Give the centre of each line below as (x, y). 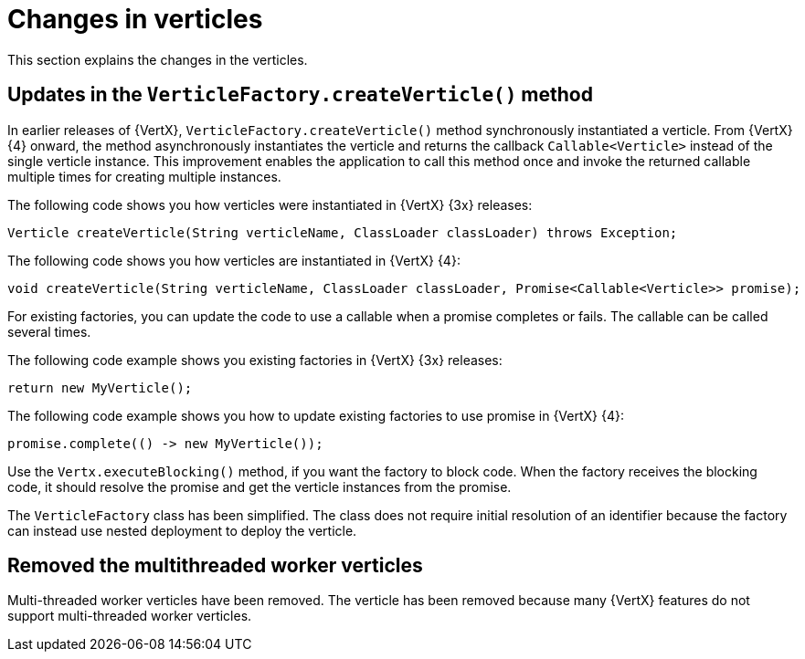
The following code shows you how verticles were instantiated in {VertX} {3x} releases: (270, 204)
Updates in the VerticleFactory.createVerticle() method (300, 95)
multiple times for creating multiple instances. (144, 176)
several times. (49, 331)
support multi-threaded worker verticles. (130, 616)
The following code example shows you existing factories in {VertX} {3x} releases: (255, 360)
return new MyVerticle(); (100, 387)
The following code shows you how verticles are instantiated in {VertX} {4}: (234, 260)
